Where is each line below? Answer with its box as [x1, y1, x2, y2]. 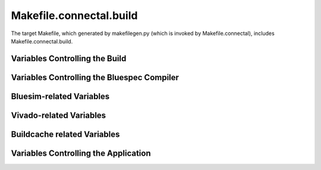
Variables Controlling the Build [11, 53, 127, 64]
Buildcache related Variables [11, 129, 120, 139]
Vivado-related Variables [11, 110, 106, 120]
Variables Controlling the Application [11, 148, 151, 158]
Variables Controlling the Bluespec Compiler [11, 72, 180, 83]
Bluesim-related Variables [11, 91, 110, 101]
